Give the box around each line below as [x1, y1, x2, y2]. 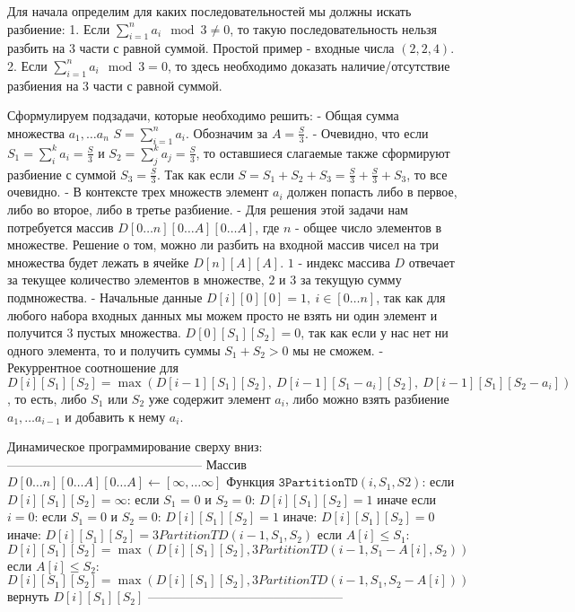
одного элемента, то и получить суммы [7, 340, 221, 359]
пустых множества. [77, 323, 181, 342]
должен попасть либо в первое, [287, 182, 457, 201]
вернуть [7, 587, 49, 606]
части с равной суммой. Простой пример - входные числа [79, 39, 395, 57]
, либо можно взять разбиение [284, 389, 449, 407]
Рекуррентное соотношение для [7, 358, 179, 377]
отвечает [408, 252, 455, 271]
